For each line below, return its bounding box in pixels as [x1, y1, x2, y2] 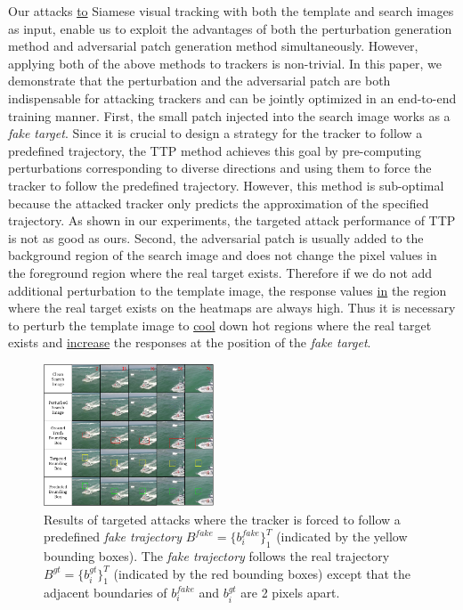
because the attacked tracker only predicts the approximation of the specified [8, 193, 429, 212]
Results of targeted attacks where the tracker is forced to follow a [44, 509, 401, 528]
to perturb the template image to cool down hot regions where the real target [8, 315, 432, 334]
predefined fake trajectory [44, 527, 183, 546]
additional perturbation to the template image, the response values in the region [8, 281, 447, 299]
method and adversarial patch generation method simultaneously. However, [8, 37, 418, 55]
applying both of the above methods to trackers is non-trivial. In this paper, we [8, 53, 442, 72]
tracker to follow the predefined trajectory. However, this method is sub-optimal [8, 175, 444, 194]
